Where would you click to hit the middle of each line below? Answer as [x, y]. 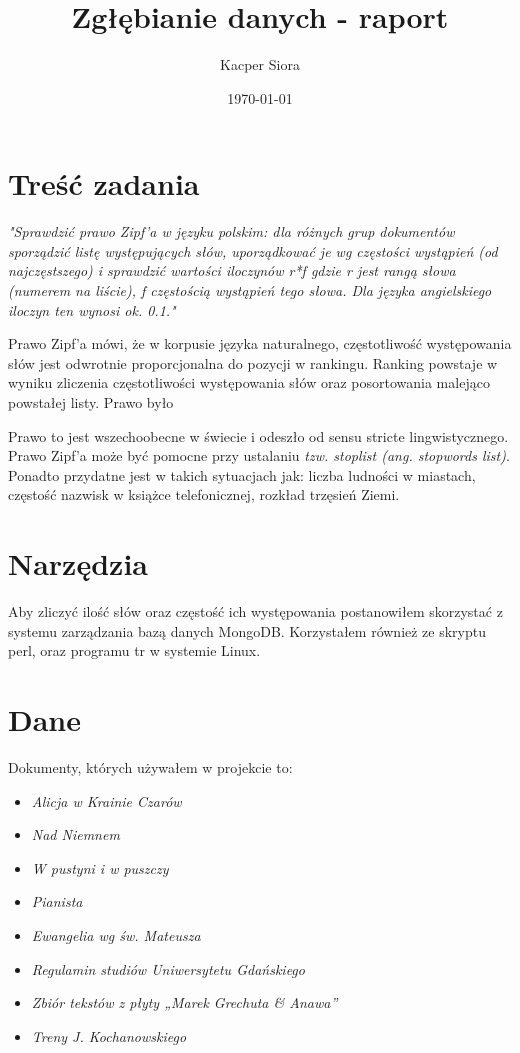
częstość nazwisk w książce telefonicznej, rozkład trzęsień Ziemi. [204, 494]
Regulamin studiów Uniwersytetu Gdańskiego [168, 968]
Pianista [57, 901]
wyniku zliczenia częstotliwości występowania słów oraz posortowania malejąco [249, 382]
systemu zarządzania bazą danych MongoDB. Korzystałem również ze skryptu [247, 630]
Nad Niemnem [75, 834]
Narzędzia [78, 563]
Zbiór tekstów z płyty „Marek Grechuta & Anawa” [184, 1002]
